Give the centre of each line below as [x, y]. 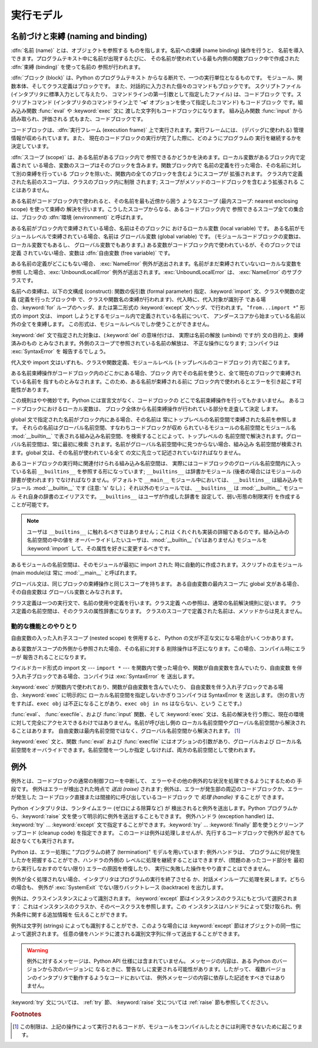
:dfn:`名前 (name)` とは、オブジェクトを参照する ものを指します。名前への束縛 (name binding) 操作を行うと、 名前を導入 [158, 51]
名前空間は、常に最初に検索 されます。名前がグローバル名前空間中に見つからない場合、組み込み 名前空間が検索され [162, 444]
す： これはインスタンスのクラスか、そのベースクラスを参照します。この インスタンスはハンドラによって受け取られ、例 [156, 907]
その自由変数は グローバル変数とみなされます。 [68, 592]
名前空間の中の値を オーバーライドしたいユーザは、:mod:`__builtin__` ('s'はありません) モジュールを [147, 540]
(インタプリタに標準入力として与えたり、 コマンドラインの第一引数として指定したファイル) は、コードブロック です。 [154, 94]
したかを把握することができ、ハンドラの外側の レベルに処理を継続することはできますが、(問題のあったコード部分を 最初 [158, 860]
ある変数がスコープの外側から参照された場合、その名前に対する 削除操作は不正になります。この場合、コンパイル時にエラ [158, 649]
